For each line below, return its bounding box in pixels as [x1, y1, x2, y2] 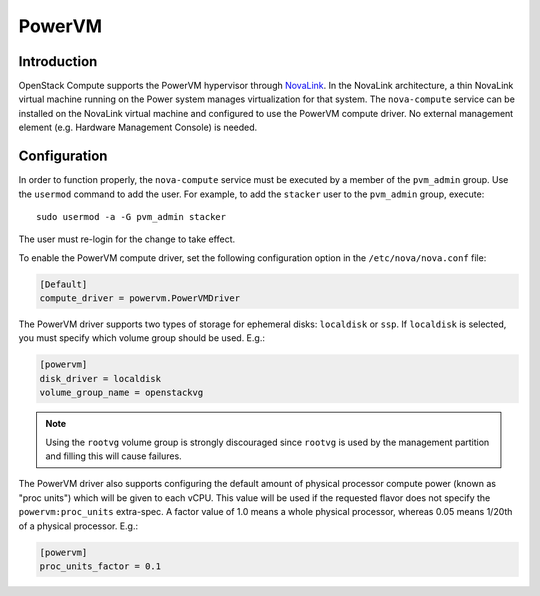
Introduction [18, 53, 98, 70]
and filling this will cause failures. [45, 450, 182, 462]
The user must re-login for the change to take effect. [18, 233, 236, 245]
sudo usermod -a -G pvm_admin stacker [36, 211, 227, 222]
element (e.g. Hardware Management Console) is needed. [18, 121, 258, 134]
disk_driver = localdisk [39, 373, 162, 384]
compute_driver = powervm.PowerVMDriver [39, 293, 240, 304]
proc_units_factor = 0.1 [39, 560, 162, 572]
